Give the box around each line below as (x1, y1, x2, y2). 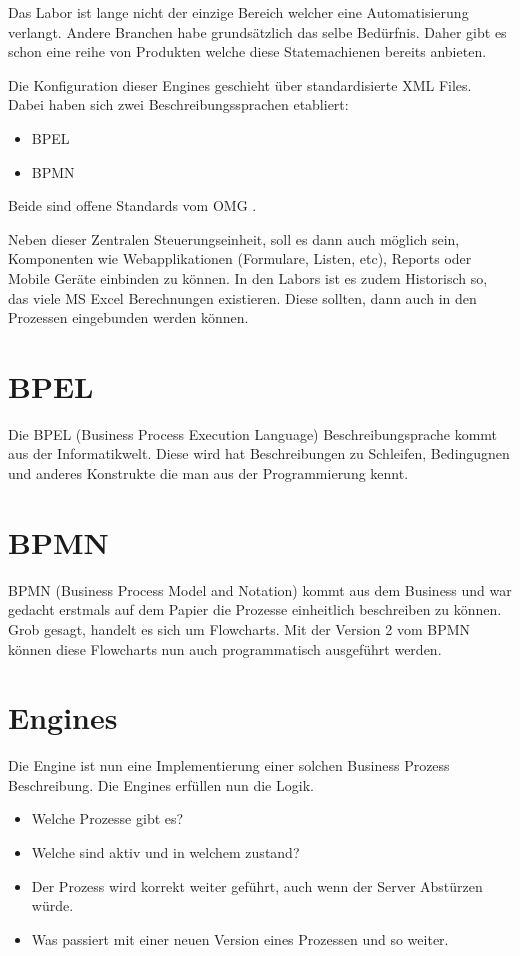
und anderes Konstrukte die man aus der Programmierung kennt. (8, 463, 409, 484)
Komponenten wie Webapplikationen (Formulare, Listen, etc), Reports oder (8, 248, 472, 269)
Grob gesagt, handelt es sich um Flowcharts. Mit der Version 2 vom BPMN (8, 618, 471, 639)
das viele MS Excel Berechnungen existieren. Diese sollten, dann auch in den (8, 287, 477, 308)
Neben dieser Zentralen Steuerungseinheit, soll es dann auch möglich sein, (8, 228, 460, 249)
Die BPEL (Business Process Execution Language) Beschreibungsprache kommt (8, 423, 498, 444)
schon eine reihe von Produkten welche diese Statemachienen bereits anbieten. (8, 41, 487, 62)
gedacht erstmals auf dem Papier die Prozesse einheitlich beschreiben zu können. (8, 599, 502, 620)
